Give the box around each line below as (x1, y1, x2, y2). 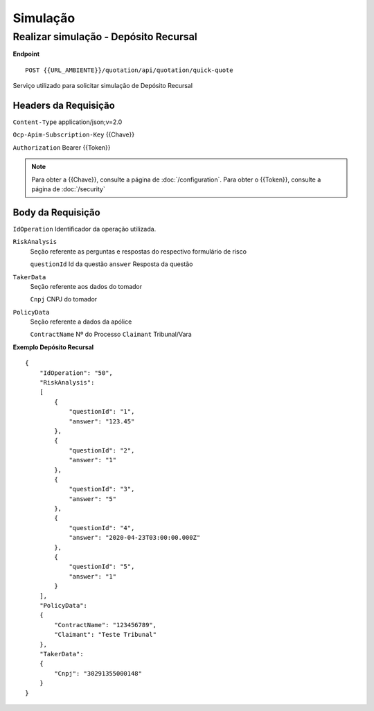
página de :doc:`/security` (31, 185, 105, 193)
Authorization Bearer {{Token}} (12, 143, 111, 152)
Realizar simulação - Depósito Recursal (12, 30, 197, 43)
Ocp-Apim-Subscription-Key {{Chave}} (12, 130, 135, 139)
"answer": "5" (69, 495, 117, 502)
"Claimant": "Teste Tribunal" (54, 631, 157, 639)
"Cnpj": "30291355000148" (54, 669, 142, 677)
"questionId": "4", (69, 524, 135, 532)
